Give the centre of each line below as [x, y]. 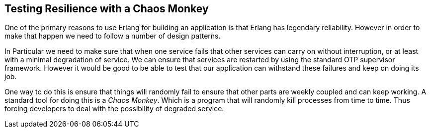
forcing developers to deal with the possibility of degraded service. [114, 109]
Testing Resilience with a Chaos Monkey [107, 9]
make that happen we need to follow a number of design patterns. [113, 36]
